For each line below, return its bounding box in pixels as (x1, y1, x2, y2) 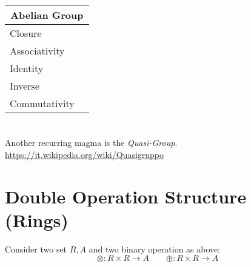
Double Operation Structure (5, 183, 247, 208)
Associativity (10, 44, 65, 58)
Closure (10, 26, 42, 40)
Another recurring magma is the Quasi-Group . (5, 136, 178, 149)
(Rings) (5, 207, 69, 232)
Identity (10, 61, 44, 75)
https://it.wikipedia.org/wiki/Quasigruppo (5, 148, 164, 160)
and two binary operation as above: (89, 242, 221, 255)
